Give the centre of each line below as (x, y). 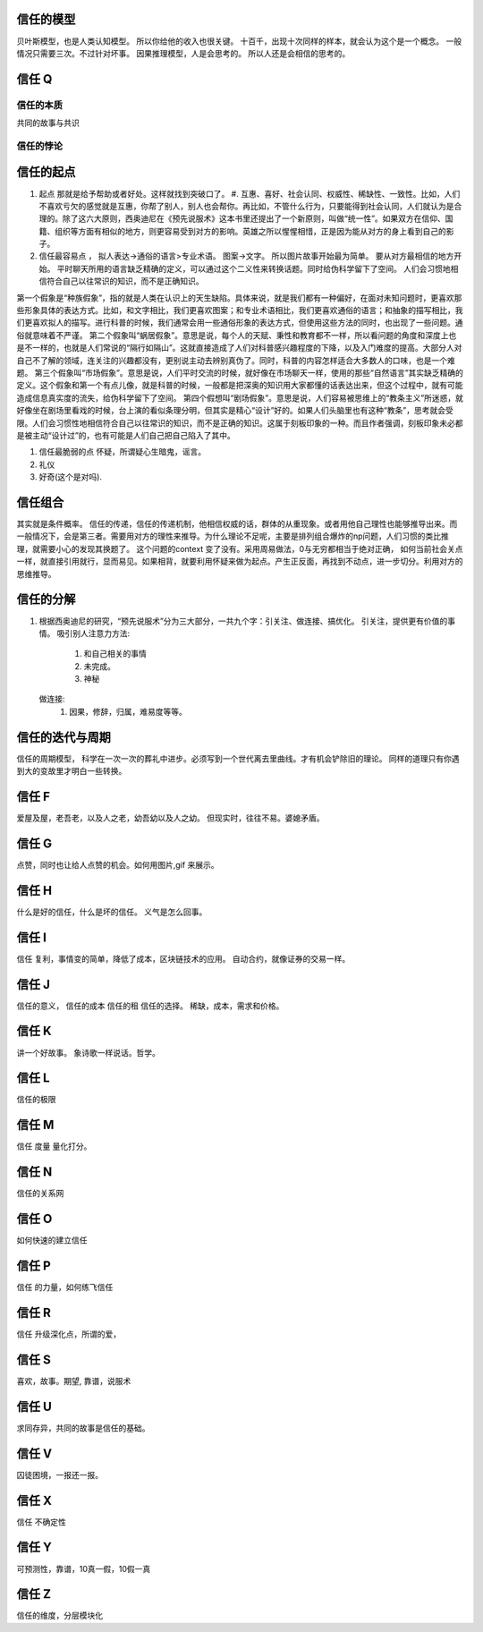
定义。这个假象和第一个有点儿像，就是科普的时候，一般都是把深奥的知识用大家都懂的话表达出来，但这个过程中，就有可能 (240, 386)
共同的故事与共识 (48, 123)
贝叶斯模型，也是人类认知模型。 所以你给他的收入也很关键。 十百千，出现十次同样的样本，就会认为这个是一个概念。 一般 (239, 41)
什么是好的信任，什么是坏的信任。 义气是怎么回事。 (112, 912)
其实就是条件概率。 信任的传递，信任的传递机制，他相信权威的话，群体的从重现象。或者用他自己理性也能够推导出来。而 (237, 524)
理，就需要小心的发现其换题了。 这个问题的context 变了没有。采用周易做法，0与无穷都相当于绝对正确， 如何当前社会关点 (240, 548)
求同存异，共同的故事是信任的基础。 (83, 1428)
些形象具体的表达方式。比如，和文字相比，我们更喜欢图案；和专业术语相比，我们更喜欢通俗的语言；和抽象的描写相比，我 (240, 310)
